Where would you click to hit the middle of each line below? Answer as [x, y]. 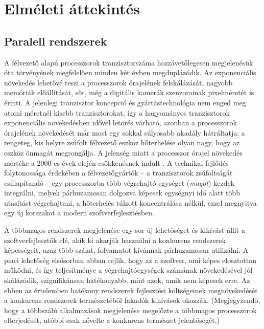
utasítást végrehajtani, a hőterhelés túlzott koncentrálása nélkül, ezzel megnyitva [130, 202]
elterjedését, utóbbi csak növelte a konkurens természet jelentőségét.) [112, 320]
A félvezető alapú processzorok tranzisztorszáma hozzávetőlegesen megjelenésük [129, 62]
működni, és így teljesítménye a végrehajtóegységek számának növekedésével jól [128, 270]
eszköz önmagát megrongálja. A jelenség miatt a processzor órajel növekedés [123, 152]
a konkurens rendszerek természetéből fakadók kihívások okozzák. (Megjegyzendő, [132, 300]
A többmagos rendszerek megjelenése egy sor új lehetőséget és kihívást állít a [125, 230]
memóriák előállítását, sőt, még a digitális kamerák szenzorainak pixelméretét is [129, 92]
